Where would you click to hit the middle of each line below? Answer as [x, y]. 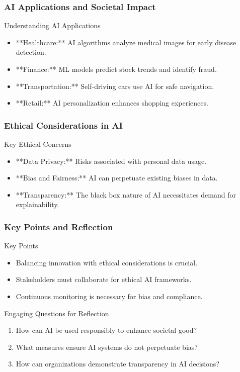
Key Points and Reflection [59, 226]
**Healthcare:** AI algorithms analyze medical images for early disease [126, 42]
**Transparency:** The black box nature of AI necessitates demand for [126, 194]
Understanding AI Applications [52, 25]
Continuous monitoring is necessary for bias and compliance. [109, 296]
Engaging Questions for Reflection [57, 313]
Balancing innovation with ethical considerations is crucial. [107, 262]
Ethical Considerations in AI [63, 125]
